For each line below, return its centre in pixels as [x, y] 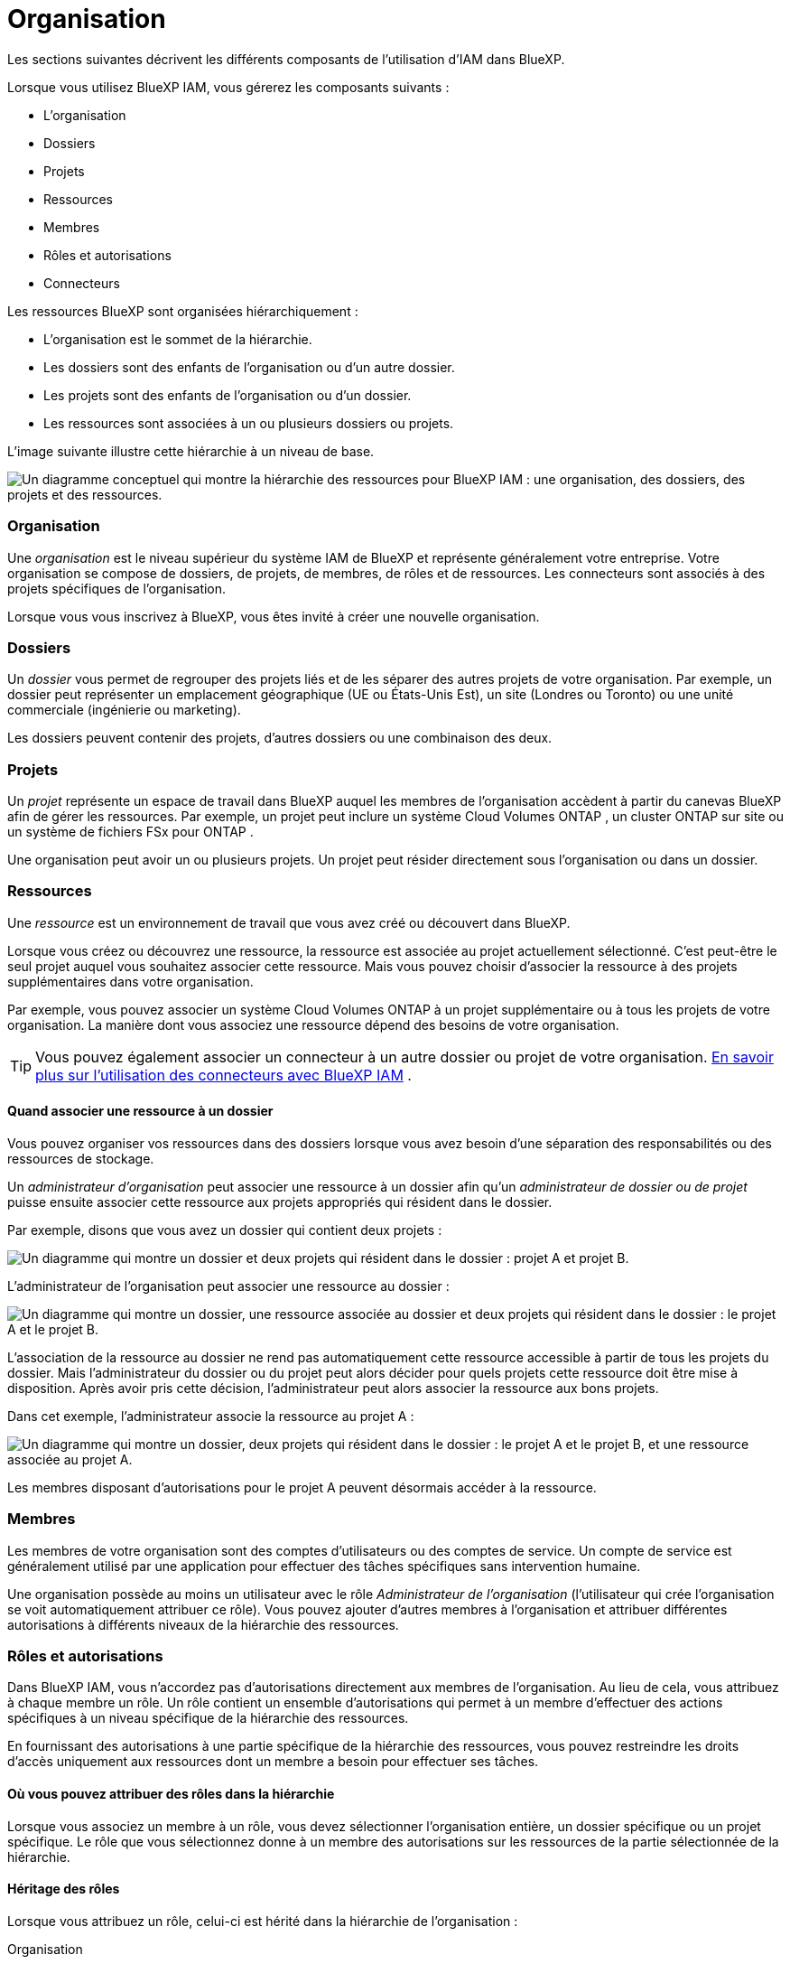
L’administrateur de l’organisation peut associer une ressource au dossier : [228, 1286]
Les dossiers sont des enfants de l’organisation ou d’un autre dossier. [249, 367]
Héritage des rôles [64, 1889]
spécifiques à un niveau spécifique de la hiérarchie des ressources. [208, 1718]
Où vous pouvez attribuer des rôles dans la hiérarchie [171, 1794]
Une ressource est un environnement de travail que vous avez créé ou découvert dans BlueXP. [289, 922]
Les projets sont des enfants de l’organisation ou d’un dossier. [228, 395]
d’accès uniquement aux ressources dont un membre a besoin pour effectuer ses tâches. [273, 1762]
